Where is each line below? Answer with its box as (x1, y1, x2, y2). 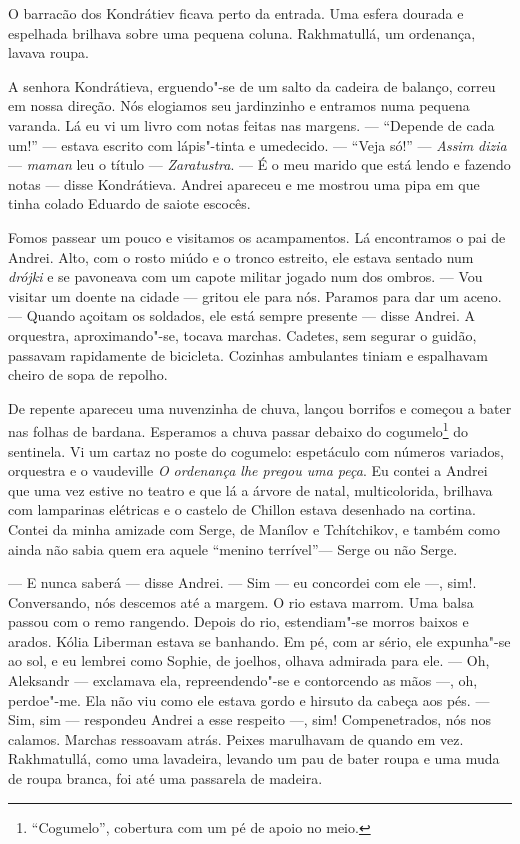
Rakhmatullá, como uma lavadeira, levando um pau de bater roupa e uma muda (8, 748, 500, 769)
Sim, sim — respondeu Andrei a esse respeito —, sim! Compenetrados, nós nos (8, 709, 492, 730)
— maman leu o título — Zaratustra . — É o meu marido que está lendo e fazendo (8, 154, 511, 175)
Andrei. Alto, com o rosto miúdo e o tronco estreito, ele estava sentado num (8, 246, 474, 267)
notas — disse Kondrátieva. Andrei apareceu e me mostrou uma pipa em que (8, 173, 480, 194)
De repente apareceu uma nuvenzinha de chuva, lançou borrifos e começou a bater (8, 397, 512, 418)
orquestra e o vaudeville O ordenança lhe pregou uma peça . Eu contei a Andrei (8, 460, 488, 481)
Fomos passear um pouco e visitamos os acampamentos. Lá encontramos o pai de (8, 226, 506, 247)
